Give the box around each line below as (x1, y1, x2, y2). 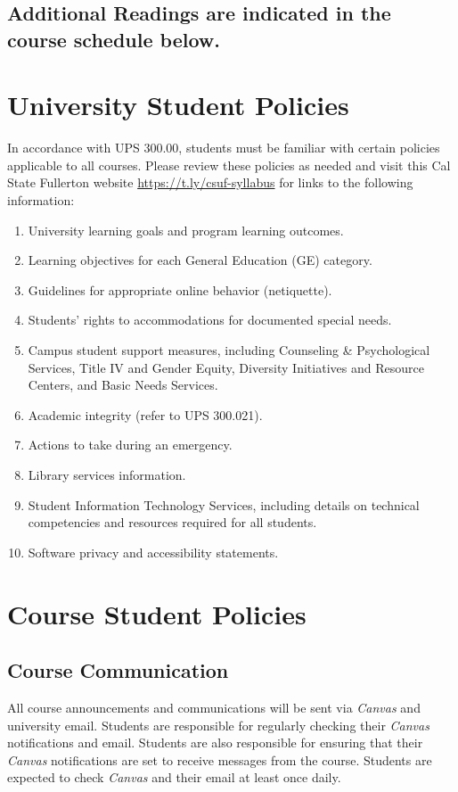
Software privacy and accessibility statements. (28, 542, 279, 561)
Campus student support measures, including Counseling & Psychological (28, 341, 430, 359)
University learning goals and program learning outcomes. (28, 220, 344, 239)
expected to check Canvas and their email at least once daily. (7, 768, 341, 787)
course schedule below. (7, 25, 220, 53)
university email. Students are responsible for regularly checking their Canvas (7, 715, 429, 734)
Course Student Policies (7, 595, 307, 631)
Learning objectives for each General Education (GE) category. (28, 251, 372, 269)
